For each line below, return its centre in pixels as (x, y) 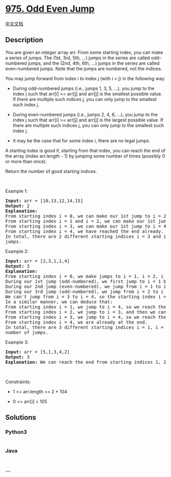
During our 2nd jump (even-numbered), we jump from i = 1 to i (86, 286)
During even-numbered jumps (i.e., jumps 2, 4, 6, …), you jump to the (85, 114)
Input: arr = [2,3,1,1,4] (38, 261)
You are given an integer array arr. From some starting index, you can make (84, 52)
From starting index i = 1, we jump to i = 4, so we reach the (86, 307)
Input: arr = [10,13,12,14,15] (44, 200)
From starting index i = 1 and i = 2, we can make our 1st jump (87, 221)
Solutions (21, 418)
